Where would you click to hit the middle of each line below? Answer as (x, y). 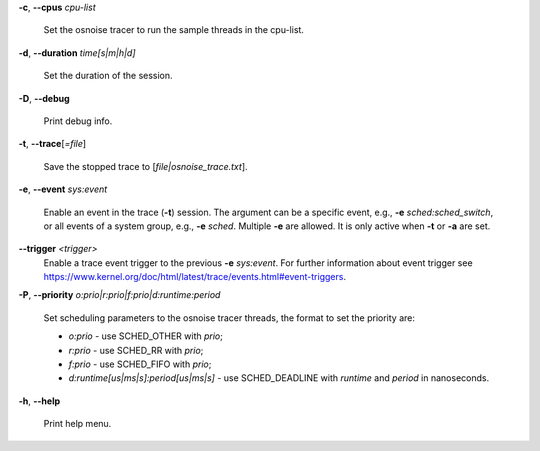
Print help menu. (77, 424)
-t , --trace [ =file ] (52, 144)
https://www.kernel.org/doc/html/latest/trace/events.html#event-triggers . (195, 277)
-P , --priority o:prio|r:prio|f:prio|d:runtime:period (119, 295)
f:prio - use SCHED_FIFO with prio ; (140, 364)
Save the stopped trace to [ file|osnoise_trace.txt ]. (146, 166)
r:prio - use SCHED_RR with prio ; (136, 350)
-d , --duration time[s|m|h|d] (77, 52)
